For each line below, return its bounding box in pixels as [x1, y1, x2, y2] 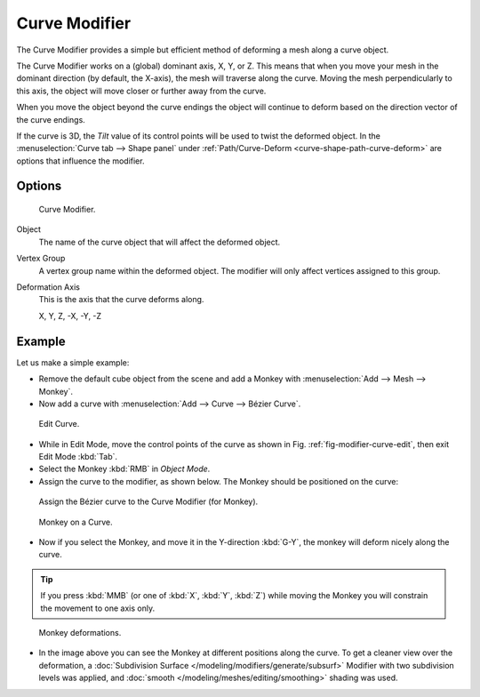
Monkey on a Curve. [38, 517, 113, 527]
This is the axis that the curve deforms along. [38, 294, 204, 305]
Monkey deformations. [38, 627, 122, 637]
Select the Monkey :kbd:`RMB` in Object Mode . [38, 463, 211, 475]
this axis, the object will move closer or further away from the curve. [16, 85, 267, 96]
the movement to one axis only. [40, 603, 156, 613]
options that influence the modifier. [16, 156, 145, 166]
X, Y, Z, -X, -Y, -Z [38, 310, 102, 321]
